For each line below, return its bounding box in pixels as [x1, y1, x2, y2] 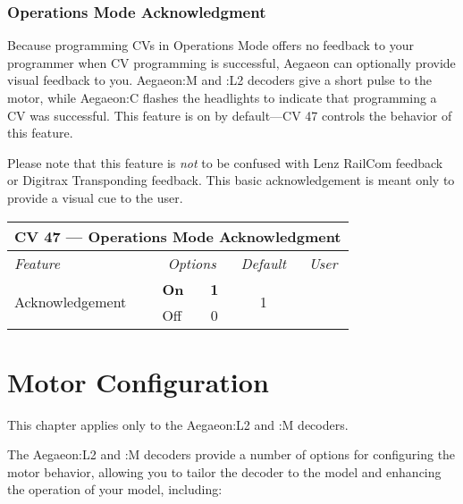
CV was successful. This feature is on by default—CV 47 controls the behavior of [7, 105, 452, 124]
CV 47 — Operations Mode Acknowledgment [14, 225, 341, 247]
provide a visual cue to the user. [7, 188, 183, 206]
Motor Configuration [7, 363, 269, 399]
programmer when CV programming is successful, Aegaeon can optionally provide [7, 53, 456, 71]
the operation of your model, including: [7, 480, 223, 499]
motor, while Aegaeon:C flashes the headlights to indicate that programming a [7, 88, 437, 106]
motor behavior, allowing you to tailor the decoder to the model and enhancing [7, 462, 442, 481]
